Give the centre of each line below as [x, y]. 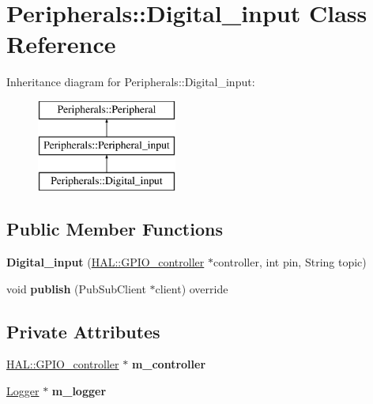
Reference [61, 44]
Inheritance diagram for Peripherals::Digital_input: [131, 82]
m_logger [79, 391]
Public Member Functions [115, 229]
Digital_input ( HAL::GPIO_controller [105, 262]
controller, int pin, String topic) [290, 262]
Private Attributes [83, 331]
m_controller [169, 364]
